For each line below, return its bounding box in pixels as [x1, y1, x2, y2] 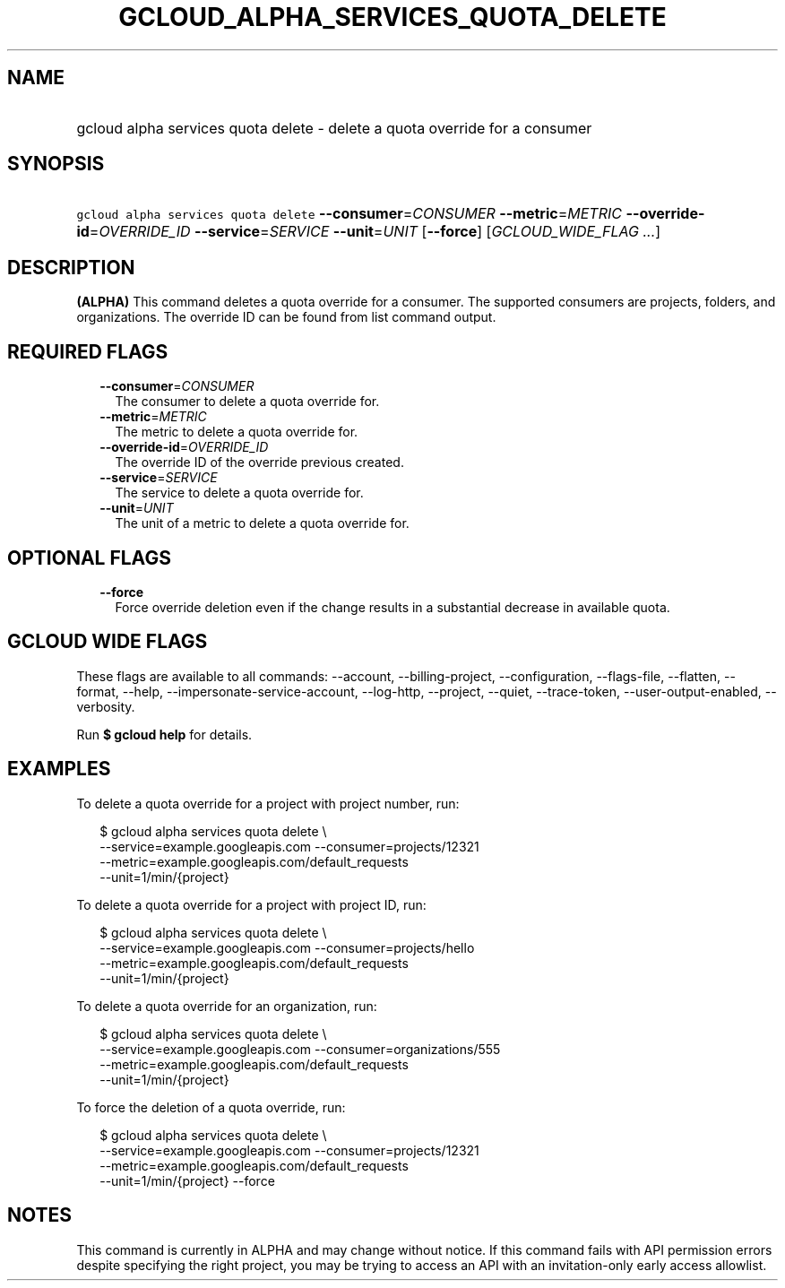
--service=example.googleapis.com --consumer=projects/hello [99, 939, 475, 955]
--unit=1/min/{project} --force [99, 1172, 275, 1189]
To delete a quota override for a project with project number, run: [76, 795, 460, 811]
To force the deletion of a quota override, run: [76, 1099, 346, 1115]
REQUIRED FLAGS [7, 340, 168, 363]
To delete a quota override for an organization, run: [76, 998, 377, 1014]
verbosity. [76, 698, 135, 714]
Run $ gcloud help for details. [76, 726, 253, 742]
